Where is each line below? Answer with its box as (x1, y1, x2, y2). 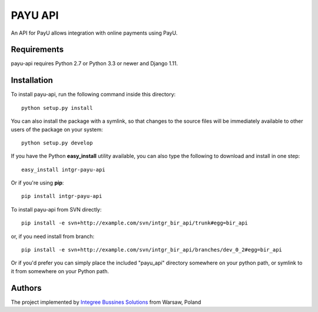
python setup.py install (21, 105, 93, 111)
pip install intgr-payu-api (21, 193, 102, 200)
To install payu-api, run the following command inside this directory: (11, 91, 176, 98)
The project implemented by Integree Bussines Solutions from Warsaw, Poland (11, 298, 201, 306)
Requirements (11, 45, 64, 55)
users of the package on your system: (11, 126, 103, 133)
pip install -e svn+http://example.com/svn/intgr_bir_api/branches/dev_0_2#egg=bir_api (21, 247, 283, 253)
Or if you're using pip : (11, 179, 64, 186)
